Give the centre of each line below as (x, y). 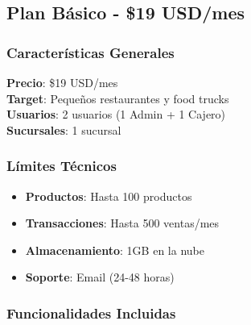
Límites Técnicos (62, 166)
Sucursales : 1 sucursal (64, 129)
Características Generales (91, 52)
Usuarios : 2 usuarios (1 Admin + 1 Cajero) (116, 114)
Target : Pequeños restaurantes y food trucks (118, 98)
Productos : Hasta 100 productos (109, 196)
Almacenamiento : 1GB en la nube (115, 250)
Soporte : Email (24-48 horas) (100, 277)
